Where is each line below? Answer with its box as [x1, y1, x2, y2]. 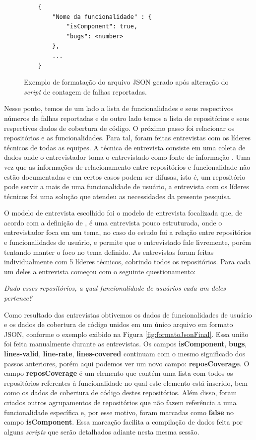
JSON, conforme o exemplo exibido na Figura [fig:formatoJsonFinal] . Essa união [4, 329, 249, 339]
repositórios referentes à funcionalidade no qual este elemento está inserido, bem [4, 377, 248, 388]
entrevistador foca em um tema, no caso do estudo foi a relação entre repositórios [4, 227, 252, 237]
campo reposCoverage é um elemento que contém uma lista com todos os [4, 368, 233, 378]
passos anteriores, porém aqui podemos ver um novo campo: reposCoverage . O [4, 358, 250, 368]
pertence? [4, 293, 33, 303]
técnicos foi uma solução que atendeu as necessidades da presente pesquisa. [4, 191, 232, 201]
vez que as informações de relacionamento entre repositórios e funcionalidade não [4, 161, 251, 172]
